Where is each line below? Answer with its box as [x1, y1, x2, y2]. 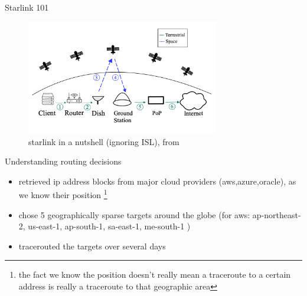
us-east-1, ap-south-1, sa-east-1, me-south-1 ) [28, 220, 191, 232]
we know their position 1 [18, 187, 107, 200]
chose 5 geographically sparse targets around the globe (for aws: [18, 208, 250, 221]
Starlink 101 [5, 1, 49, 13]
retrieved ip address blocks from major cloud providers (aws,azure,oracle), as [18, 175, 296, 187]
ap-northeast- [252, 208, 301, 221]
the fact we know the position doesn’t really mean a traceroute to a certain [18, 268, 291, 281]
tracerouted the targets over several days [18, 239, 166, 252]
